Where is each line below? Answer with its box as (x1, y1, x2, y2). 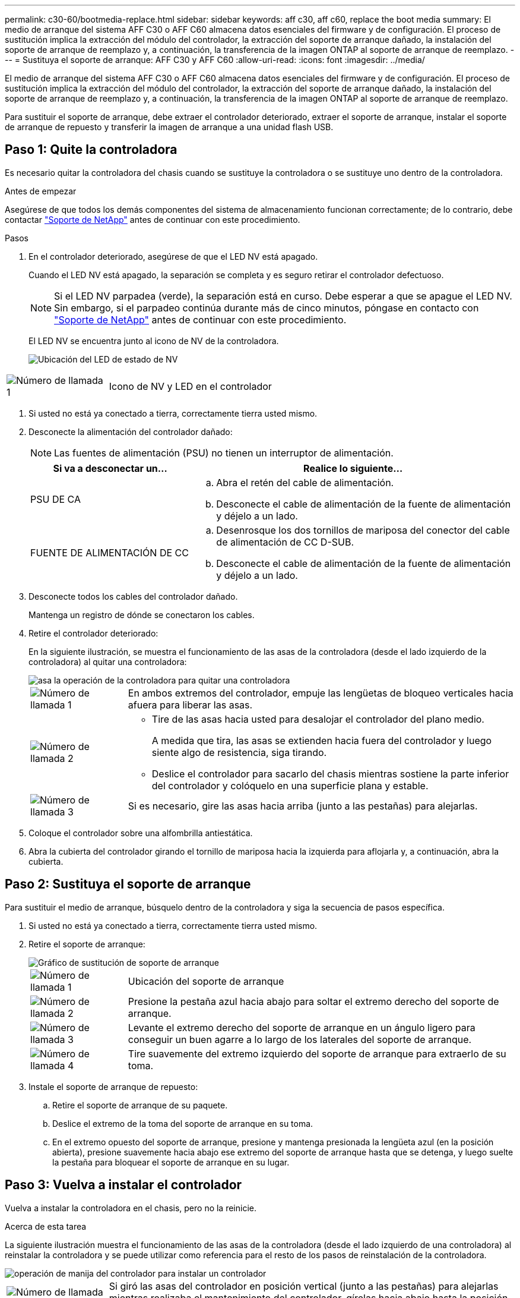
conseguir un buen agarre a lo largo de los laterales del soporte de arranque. (128, 1033, 472, 1045)
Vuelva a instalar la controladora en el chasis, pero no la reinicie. (5, 1202, 257, 1213)
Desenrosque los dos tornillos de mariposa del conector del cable (216, 524, 510, 536)
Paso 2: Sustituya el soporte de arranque (5, 877, 251, 892)
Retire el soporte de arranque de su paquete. (52, 1099, 228, 1110)
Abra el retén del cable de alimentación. (216, 476, 394, 489)
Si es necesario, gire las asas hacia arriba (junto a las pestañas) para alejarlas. (128, 799, 478, 812)
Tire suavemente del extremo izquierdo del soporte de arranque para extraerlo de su (128, 1047, 506, 1060)
